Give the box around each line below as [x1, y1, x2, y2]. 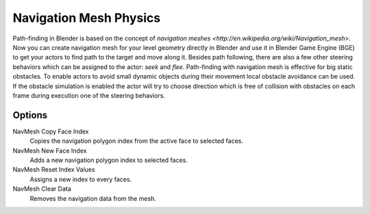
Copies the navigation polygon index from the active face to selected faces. [29, 137, 243, 145]
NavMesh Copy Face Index [12, 127, 89, 135]
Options [12, 109, 48, 121]
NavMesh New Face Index [12, 146, 87, 155]
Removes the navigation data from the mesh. [29, 194, 157, 202]
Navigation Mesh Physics [12, 10, 161, 25]
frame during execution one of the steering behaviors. [12, 91, 166, 99]
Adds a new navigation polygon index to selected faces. [29, 156, 188, 164]
